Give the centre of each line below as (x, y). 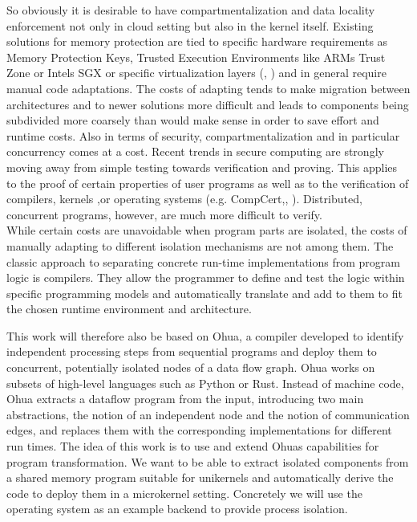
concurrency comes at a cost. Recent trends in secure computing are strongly (195, 151)
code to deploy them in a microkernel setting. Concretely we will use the (184, 493)
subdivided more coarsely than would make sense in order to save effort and (193, 120)
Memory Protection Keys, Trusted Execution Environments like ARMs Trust (196, 57)
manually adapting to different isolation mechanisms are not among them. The (200, 245)
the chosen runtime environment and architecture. (129, 309)
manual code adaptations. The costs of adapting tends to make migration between (208, 88)
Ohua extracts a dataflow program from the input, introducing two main (185, 399)
